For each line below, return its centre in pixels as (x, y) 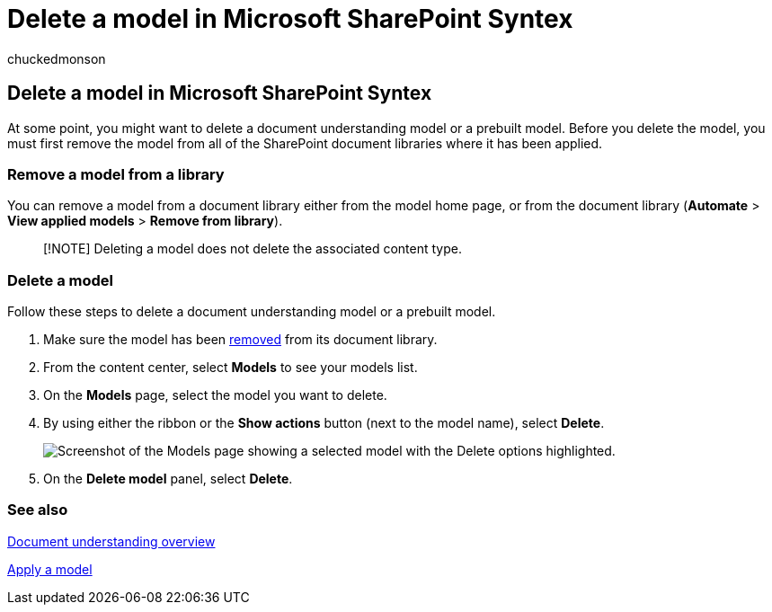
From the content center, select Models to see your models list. (231, 368)
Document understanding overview (111, 541)
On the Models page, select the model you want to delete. (215, 395)
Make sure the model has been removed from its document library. (240, 340)
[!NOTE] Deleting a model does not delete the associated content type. (253, 249)
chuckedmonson (57, 58)
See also (38, 510)
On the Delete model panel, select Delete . (168, 479)
